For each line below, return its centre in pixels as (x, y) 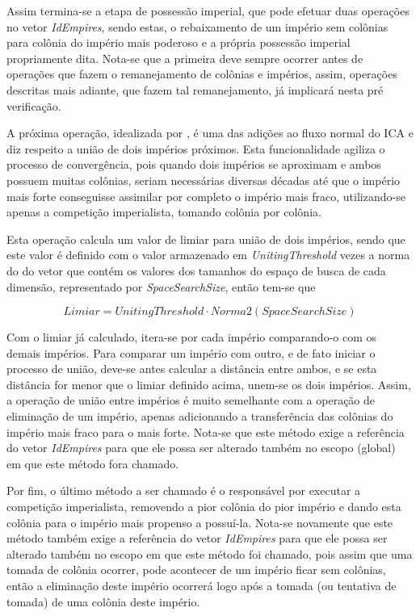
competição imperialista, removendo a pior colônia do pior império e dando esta (204, 507)
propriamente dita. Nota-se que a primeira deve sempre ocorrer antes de (185, 58)
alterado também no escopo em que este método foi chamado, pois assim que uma (210, 553)
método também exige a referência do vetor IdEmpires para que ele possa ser (197, 538)
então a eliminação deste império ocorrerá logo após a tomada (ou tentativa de (202, 585)
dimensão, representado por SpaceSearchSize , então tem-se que (161, 286)
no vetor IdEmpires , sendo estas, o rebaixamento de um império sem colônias (197, 26)
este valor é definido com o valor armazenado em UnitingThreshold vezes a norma (208, 255)
